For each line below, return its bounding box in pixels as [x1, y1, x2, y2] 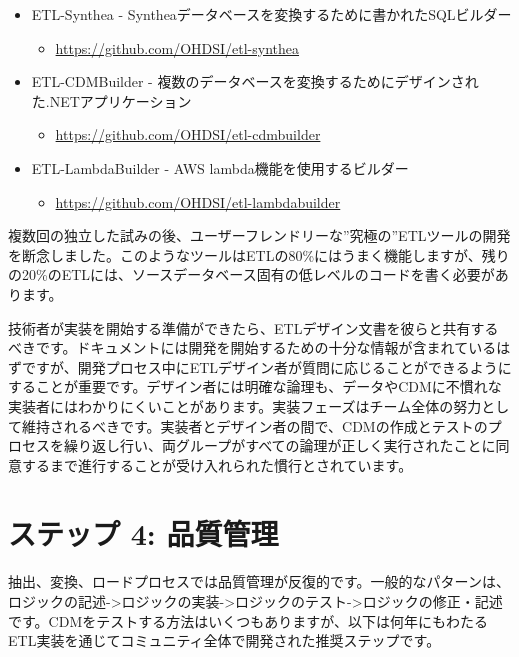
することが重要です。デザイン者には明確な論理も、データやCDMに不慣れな [8, 376, 502, 397]
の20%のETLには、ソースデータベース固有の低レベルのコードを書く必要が [8, 264, 495, 285]
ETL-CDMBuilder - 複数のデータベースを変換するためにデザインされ [31, 71, 479, 92]
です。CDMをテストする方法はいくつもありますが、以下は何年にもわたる [8, 610, 488, 631]
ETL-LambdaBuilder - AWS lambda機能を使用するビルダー [31, 157, 409, 178]
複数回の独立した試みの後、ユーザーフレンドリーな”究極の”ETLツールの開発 [8, 225, 511, 246]
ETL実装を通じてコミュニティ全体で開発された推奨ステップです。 [8, 630, 441, 651]
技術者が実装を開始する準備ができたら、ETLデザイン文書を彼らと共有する [8, 317, 499, 338]
